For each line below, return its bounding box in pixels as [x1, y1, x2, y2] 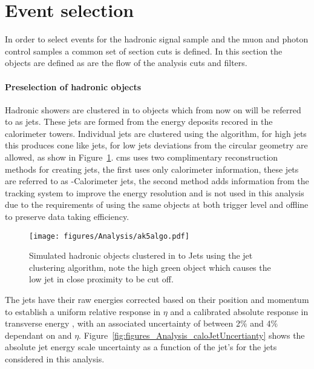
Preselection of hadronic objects [5, 80, 141, 93]
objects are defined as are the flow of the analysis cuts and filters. [5, 56, 247, 69]
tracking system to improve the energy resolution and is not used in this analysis [5, 186, 304, 199]
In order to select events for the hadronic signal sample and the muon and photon [5, 33, 309, 45]
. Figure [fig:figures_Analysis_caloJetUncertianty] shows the [79, 328, 305, 341]
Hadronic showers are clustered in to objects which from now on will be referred [5, 103, 301, 116]
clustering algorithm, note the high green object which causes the [29, 261, 271, 273]
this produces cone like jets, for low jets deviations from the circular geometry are [5, 139, 308, 151]
